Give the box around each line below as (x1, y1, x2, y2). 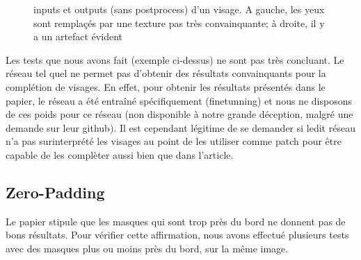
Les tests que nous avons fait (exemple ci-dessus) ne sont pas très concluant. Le (6, 52, 344, 67)
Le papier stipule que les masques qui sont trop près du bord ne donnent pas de (6, 214, 346, 228)
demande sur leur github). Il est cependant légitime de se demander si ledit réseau (6, 120, 355, 135)
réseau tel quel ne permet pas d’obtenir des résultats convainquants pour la (6, 66, 326, 80)
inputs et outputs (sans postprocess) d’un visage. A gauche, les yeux (33, 2, 325, 16)
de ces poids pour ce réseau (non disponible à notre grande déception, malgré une (6, 107, 353, 121)
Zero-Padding (6, 181, 105, 202)
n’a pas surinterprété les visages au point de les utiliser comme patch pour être (6, 134, 342, 148)
